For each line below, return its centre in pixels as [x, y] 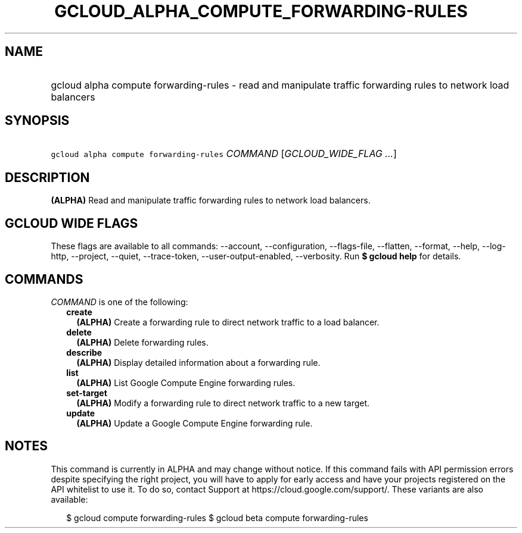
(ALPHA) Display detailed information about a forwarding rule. [198, 362]
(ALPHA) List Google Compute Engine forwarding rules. [186, 382]
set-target [87, 393]
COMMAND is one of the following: [119, 302]
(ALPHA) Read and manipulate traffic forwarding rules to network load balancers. [211, 200]
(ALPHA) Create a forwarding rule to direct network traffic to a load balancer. [228, 322]
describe [84, 352]
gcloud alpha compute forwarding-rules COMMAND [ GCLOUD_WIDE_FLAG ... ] [224, 154]
